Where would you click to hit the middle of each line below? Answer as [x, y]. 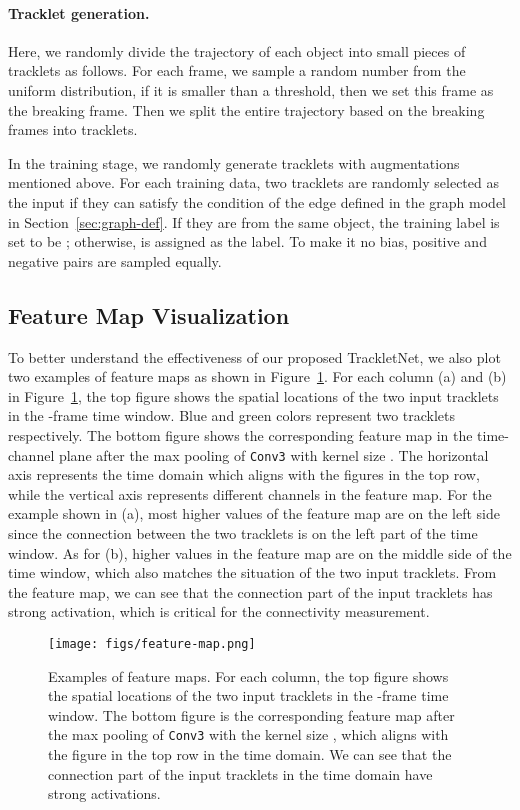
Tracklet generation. [79, 12]
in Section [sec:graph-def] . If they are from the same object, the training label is [254, 221]
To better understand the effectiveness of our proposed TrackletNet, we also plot [254, 356]
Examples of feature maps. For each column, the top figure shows [248, 675]
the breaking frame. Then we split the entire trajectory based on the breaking [246, 109]
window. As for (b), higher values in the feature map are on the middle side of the [260, 552]
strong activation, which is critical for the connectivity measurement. [219, 611]
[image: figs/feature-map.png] [152, 643]
